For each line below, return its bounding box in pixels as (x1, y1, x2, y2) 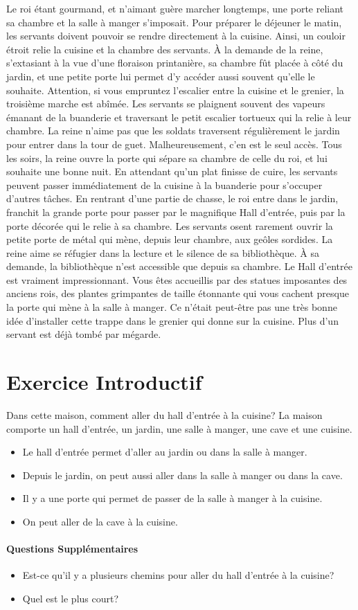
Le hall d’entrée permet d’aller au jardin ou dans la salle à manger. (22, 445, 307, 459)
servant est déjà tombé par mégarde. (6, 327, 161, 341)
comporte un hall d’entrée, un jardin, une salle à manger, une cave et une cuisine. (6, 421, 352, 436)
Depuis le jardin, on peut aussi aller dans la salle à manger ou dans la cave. (22, 467, 343, 482)
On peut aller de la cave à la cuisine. (22, 514, 178, 528)
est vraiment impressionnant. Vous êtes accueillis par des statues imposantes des (6, 272, 348, 287)
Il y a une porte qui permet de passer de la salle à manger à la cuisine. (22, 491, 323, 505)
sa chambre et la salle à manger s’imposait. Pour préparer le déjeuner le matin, (6, 15, 342, 29)
